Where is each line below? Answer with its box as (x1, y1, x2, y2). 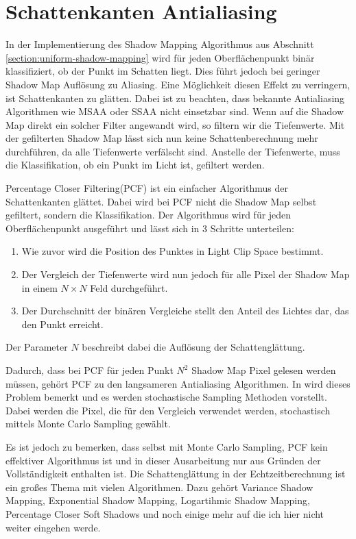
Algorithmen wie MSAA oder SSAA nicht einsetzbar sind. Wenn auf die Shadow (5, 104, 344, 118)
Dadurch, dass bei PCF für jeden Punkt (5, 363, 174, 377)
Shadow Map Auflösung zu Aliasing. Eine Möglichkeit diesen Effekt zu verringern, (5, 77, 351, 91)
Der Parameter (5, 340, 68, 354)
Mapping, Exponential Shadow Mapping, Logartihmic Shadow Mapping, (5, 493, 310, 507)
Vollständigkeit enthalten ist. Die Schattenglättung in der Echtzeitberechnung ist (5, 466, 346, 481)
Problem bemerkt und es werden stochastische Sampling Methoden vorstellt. (5, 390, 327, 404)
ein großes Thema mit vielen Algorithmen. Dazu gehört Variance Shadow (5, 479, 313, 494)
